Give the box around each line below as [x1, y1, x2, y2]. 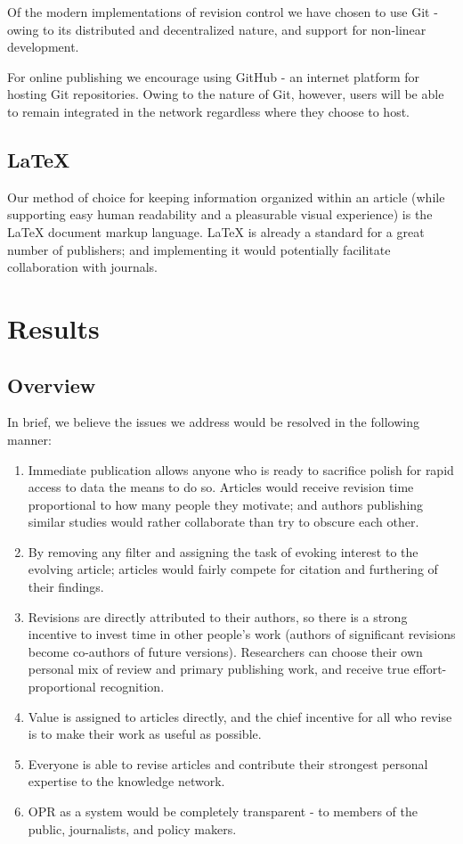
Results [7, 309, 100, 346]
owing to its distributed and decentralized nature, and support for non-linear [7, 20, 426, 38]
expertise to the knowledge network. [28, 772, 225, 791]
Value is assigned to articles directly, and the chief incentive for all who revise [28, 707, 452, 725]
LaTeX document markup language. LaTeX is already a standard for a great [7, 222, 425, 241]
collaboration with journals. [7, 258, 158, 276]
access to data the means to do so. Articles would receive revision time [28, 478, 414, 496]
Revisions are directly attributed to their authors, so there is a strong [28, 607, 408, 626]
